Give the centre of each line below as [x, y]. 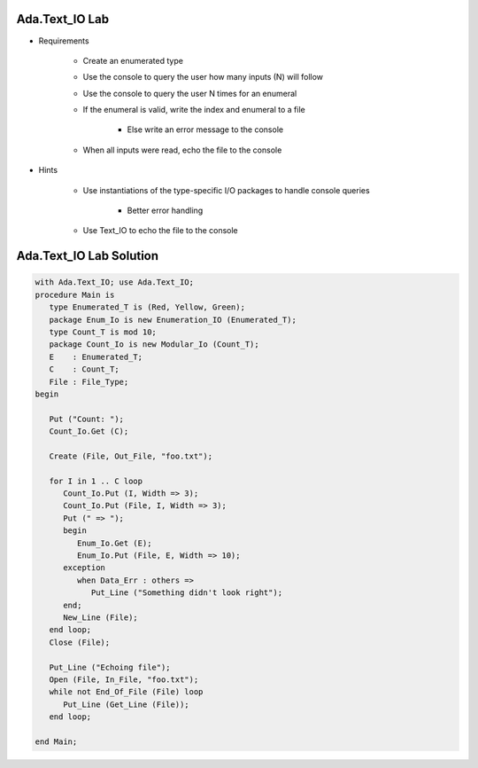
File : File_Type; [89, 382]
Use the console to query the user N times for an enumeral [190, 93]
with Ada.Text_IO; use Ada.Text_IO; [115, 282]
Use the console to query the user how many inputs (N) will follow [203, 77]
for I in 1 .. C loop [96, 481]
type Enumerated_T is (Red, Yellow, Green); [147, 307]
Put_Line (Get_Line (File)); [126, 704]
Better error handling [165, 211]
